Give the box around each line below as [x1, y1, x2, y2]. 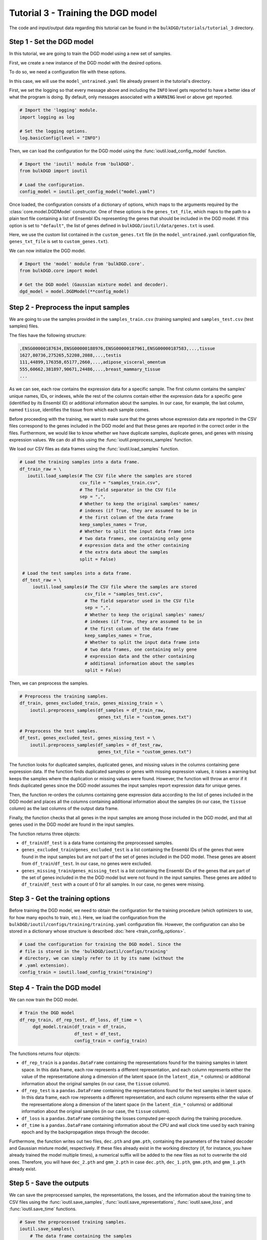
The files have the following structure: [9, 332, 87, 338]
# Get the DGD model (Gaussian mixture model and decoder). [19, 282, 169, 287]
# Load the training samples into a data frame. [19, 459, 140, 465]
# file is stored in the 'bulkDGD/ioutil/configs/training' [19, 948, 169, 954]
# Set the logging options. [19, 128, 88, 134]
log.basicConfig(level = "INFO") [19, 135, 101, 141]
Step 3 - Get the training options [9, 894, 110, 903]
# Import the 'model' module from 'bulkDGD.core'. [19, 261, 145, 266]
